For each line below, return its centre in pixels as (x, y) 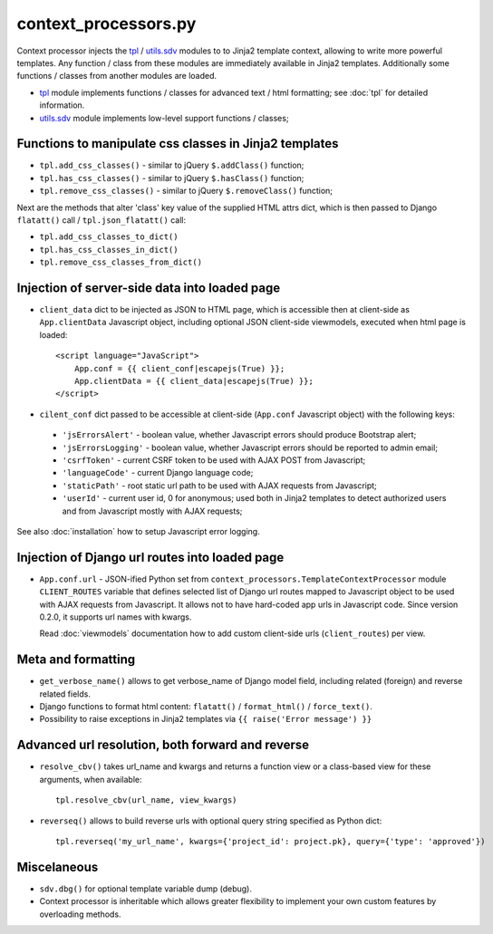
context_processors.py (106, 24)
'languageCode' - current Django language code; (158, 473)
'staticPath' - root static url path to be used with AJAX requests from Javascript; (220, 486)
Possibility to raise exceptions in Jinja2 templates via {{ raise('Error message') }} (206, 719)
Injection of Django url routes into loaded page (150, 557)
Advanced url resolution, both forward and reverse (163, 745)
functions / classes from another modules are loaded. (117, 76)
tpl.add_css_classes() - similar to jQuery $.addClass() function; (172, 165)
